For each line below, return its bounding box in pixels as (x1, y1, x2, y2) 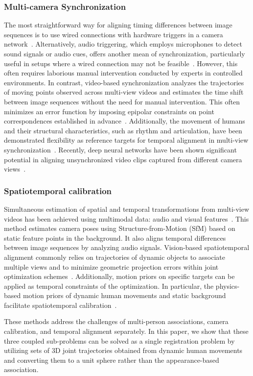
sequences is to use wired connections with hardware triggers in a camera (4, 29, 223, 39)
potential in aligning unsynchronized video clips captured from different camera (4, 154, 242, 164)
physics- (215, 280, 240, 291)
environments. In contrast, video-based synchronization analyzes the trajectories (4, 77, 244, 87)
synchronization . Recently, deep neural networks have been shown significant (4, 144, 237, 154)
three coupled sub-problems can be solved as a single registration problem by (4, 335, 235, 346)
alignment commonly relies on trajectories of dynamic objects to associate (4, 251, 225, 262)
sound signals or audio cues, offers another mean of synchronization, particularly (4, 49, 245, 58)
